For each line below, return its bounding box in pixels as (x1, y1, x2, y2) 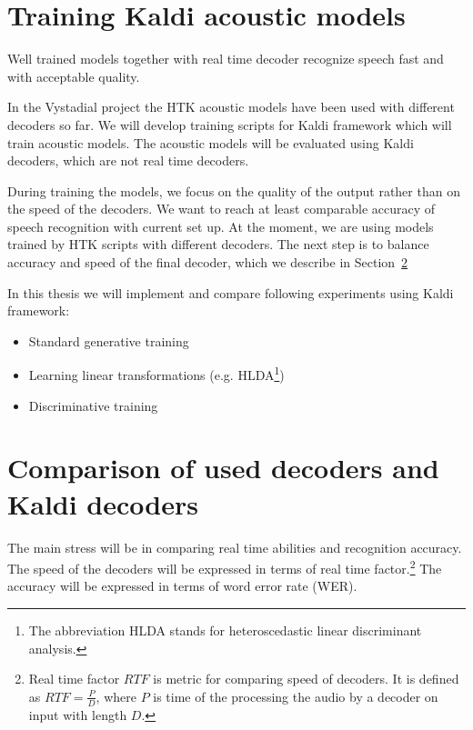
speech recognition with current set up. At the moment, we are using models (7, 216, 434, 235)
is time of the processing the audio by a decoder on (153, 686, 438, 705)
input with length (28, 705, 127, 724)
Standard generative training (28, 331, 189, 350)
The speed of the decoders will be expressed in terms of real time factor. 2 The (7, 556, 442, 577)
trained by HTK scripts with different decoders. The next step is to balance (7, 235, 429, 254)
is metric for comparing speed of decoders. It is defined (153, 669, 459, 688)
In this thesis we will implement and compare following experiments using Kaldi (7, 283, 454, 302)
